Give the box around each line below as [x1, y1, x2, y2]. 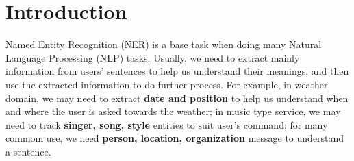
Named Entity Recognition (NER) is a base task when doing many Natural [5, 37, 322, 51]
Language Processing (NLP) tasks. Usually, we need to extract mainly [5, 50, 300, 64]
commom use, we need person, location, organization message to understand [5, 131, 344, 145]
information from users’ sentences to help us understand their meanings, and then [5, 64, 349, 78]
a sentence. [5, 144, 51, 158]
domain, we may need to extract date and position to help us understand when [5, 90, 349, 105]
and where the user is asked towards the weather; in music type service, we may [5, 104, 341, 119]
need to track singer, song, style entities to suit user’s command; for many [5, 117, 328, 132]
